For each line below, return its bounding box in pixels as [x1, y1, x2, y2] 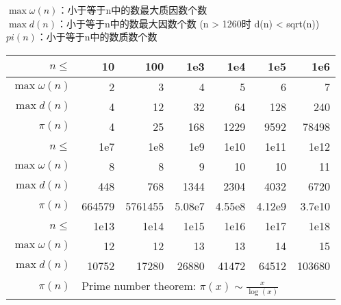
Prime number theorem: [81, 277, 197, 293]
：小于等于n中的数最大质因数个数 [58, 3, 207, 16]
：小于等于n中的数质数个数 [36, 29, 157, 44]
